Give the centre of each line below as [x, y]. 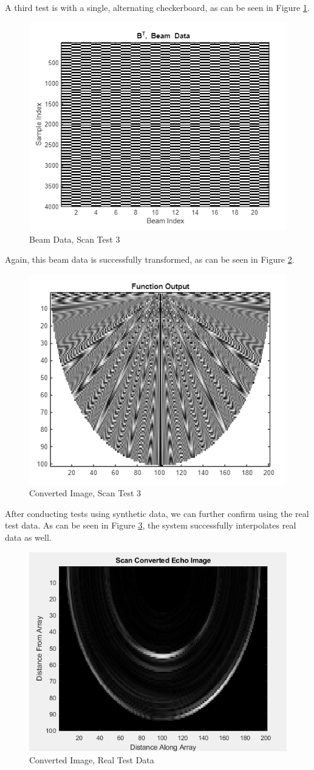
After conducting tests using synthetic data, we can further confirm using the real [157, 513]
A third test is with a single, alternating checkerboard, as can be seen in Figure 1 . [157, 7]
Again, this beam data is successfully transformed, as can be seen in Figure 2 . [150, 259]
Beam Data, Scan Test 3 [75, 239]
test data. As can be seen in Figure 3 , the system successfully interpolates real [151, 525]
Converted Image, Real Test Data [92, 759]
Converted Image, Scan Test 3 [85, 493]
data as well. [28, 537]
